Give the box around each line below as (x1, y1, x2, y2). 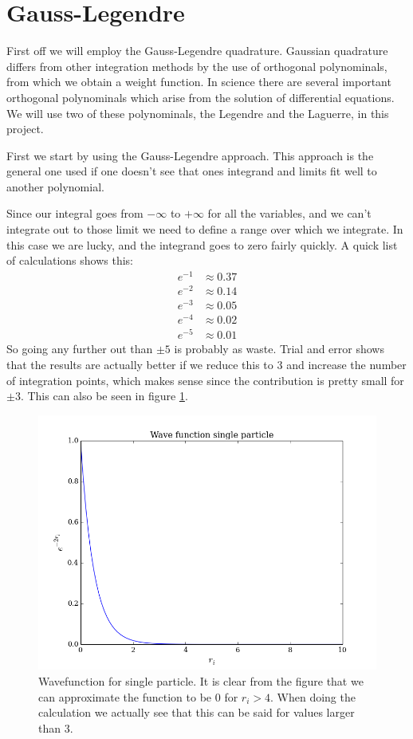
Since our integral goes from (6, 205, 144, 222)
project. (6, 120, 44, 137)
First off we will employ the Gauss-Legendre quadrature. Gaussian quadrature (6, 42, 388, 59)
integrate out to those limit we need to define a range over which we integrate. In (6, 221, 403, 238)
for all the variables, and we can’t (207, 205, 372, 222)
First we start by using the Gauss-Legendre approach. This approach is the (6, 147, 374, 163)
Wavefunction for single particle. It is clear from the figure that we (38, 672, 364, 689)
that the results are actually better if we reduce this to (6, 356, 273, 372)
